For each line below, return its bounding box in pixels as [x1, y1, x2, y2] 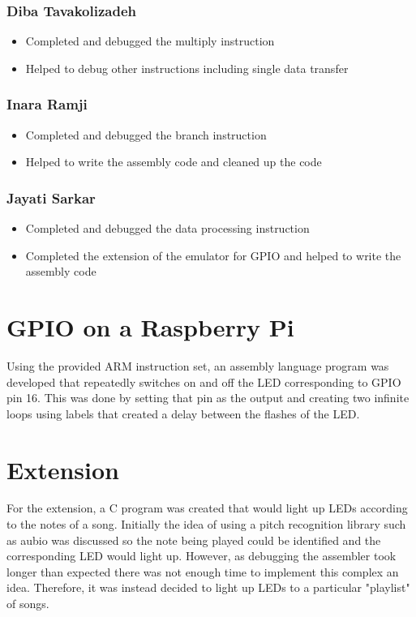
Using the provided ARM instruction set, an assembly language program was [6, 357, 389, 374]
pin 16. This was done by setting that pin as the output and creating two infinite [6, 389, 410, 406]
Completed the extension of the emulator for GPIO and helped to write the [25, 246, 401, 264]
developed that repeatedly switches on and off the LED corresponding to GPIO [6, 373, 401, 390]
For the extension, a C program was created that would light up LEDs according [6, 499, 408, 516]
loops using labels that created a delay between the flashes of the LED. [6, 405, 360, 422]
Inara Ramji [6, 94, 88, 114]
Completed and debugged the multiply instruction [25, 32, 275, 49]
